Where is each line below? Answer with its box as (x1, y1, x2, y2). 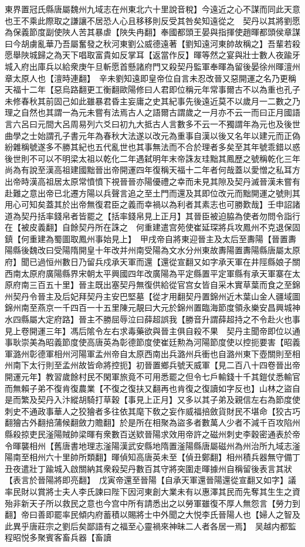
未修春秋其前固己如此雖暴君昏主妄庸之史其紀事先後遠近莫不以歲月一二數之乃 (5, 94, 300, 107)
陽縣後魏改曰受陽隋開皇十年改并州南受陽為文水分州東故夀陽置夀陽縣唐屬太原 (5, 244, 300, 256)
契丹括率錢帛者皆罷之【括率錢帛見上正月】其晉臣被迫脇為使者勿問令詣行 (21, 209, 300, 222)
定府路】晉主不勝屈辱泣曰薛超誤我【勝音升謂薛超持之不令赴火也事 (45, 313, 300, 325)
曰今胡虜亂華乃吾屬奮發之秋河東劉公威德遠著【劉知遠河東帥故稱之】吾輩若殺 (5, 37, 300, 49)
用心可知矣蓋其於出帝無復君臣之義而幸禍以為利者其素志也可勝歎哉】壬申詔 (5, 198, 292, 210)
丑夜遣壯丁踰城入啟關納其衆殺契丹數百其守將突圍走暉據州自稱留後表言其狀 (5, 462, 292, 474)
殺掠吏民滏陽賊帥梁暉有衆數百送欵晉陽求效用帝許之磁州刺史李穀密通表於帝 (12, 427, 300, 440)
